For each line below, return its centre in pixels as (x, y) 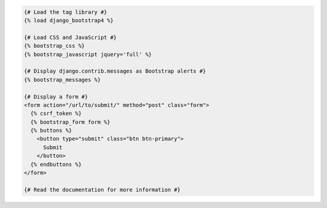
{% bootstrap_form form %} (71, 122)
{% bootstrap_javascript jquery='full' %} (88, 54)
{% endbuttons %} (56, 164)
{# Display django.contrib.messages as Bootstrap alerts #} (115, 71)
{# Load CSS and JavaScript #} (71, 37)
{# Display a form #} (56, 96)
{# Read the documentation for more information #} (102, 190)
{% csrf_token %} (56, 114)
